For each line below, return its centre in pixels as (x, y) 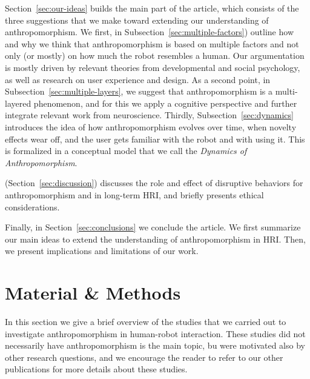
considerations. (32, 206)
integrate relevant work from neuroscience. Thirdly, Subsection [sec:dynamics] (149, 115)
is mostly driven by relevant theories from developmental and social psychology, (153, 67)
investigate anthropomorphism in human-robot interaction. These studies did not (155, 333)
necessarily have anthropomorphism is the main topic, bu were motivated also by (155, 345)
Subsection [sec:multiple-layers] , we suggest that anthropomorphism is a (139, 91)
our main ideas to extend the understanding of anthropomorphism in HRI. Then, (155, 239)
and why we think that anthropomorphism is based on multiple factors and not (152, 43)
